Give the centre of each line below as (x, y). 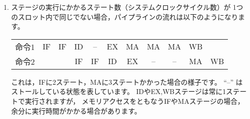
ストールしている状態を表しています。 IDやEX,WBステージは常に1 (118, 91)
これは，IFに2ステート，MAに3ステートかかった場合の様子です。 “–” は (127, 82)
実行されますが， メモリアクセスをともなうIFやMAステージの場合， (135, 101)
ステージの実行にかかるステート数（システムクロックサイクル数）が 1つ (127, 7)
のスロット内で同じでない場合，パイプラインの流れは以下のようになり (125, 16)
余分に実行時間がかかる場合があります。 (76, 110)
